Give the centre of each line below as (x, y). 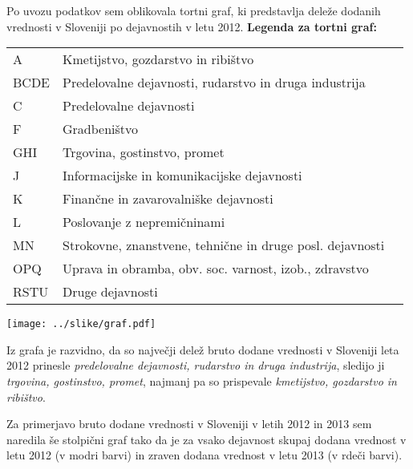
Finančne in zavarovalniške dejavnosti (168, 199)
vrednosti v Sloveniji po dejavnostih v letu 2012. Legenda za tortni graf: (192, 26)
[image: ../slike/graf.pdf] (81, 324)
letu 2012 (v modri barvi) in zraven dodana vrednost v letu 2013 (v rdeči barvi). (204, 455)
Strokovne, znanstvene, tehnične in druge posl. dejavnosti (224, 245)
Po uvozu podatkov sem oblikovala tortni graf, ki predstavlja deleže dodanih (194, 10)
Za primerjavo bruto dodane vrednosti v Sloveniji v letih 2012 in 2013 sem (189, 424)
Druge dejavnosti (110, 292)
